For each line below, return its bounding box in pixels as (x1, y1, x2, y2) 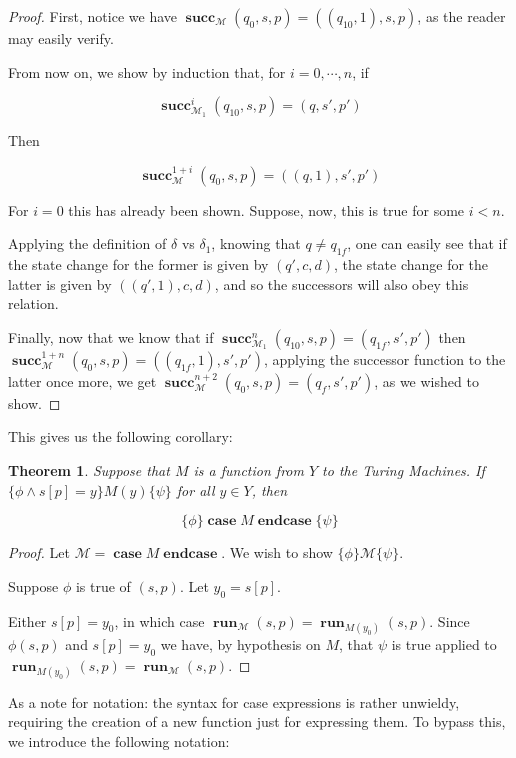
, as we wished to (374, 370, 479, 391)
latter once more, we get (8, 370, 157, 391)
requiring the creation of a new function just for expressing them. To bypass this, (8, 711, 506, 732)
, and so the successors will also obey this (214, 273, 469, 294)
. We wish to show (221, 542, 333, 563)
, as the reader (417, 6, 506, 26)
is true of (75, 575, 131, 596)
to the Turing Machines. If (322, 459, 485, 480)
